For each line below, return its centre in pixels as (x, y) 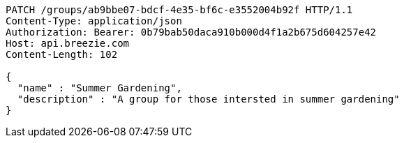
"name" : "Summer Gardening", (99, 88)
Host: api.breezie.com (68, 43)
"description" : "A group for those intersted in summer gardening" (208, 99)
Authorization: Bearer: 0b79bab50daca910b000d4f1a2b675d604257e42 (191, 32)
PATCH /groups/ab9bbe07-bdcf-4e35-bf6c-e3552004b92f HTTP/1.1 (179, 10)
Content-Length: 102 (62, 54)
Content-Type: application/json (94, 21)
